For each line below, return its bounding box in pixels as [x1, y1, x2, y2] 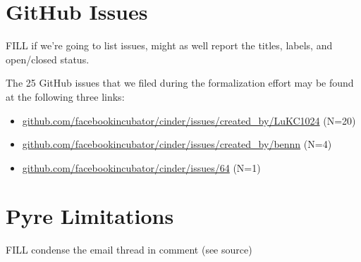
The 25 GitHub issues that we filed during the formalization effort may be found [6, 75, 354, 90]
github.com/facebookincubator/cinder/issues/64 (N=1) [22, 160, 261, 175]
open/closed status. [6, 51, 90, 66]
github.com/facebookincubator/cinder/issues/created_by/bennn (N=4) [22, 137, 332, 151]
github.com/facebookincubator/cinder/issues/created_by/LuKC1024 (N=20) [22, 113, 356, 127]
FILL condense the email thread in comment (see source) [6, 242, 252, 257]
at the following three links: [6, 89, 125, 104]
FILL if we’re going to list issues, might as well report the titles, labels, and [6, 38, 333, 53]
